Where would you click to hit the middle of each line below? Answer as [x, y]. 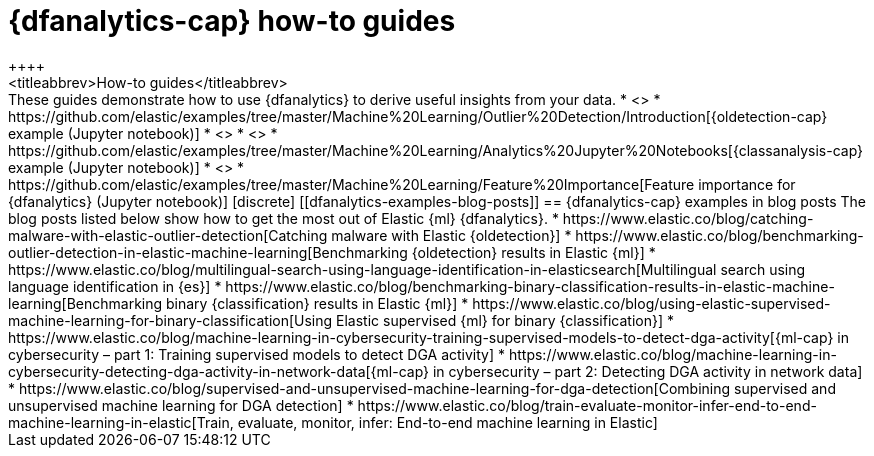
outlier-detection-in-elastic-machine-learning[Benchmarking [208, 252]
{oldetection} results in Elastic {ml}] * [533, 252]
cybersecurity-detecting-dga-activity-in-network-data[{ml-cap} [219, 371]
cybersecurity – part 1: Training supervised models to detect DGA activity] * [257, 354]
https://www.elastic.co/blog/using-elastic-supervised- [651, 303]
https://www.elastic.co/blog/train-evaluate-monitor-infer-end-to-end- [587, 405]
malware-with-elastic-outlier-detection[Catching [168, 235]
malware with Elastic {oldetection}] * [451, 235]
